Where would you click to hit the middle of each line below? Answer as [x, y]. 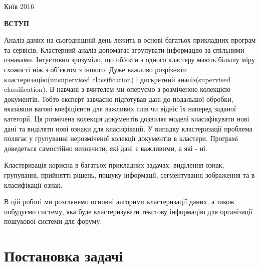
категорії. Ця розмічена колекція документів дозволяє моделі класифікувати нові [127, 118]
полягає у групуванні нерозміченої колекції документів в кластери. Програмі [121, 138]
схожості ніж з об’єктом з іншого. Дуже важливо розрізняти [95, 69]
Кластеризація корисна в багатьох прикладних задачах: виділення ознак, [114, 165]
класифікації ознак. [33, 184]
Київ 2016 [19, 6]
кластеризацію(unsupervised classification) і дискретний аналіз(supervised [117, 79]
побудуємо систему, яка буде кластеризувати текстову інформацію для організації [128, 211]
